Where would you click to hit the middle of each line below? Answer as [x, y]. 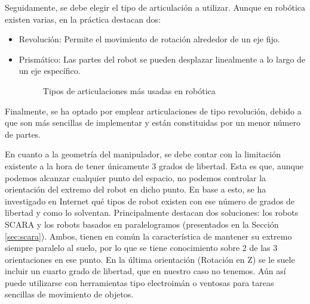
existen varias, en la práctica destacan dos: [83, 19]
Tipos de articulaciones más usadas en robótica [129, 90]
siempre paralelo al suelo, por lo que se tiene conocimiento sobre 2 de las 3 [141, 248]
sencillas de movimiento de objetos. [69, 294]
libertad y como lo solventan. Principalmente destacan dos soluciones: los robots [152, 213]
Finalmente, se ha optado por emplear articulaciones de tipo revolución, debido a [153, 111]
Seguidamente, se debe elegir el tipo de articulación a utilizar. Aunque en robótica [155, 7]
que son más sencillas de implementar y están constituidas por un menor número [153, 122]
